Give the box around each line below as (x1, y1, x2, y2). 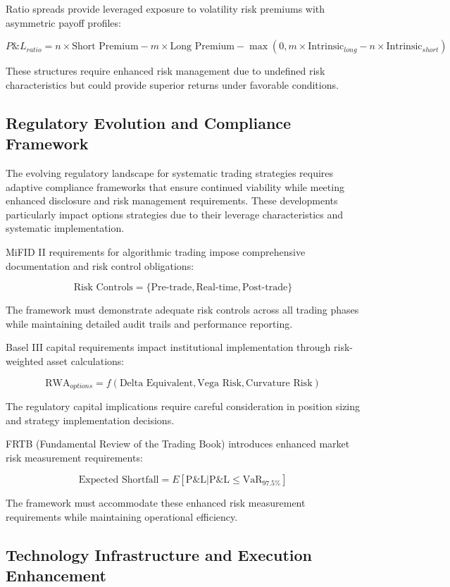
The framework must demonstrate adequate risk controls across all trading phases (6, 302, 359, 317)
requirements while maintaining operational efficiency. (6, 509, 238, 524)
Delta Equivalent (119, 378, 194, 388)
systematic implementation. (6, 221, 125, 235)
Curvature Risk (246, 378, 313, 388)
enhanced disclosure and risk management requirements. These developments (6, 193, 338, 208)
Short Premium (72, 42, 139, 52)
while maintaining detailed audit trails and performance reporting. (6, 316, 293, 330)
